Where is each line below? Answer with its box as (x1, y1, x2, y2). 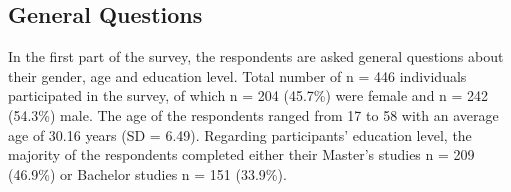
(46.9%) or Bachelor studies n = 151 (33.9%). (8, 163, 287, 184)
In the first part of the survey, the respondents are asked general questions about (8, 46, 504, 67)
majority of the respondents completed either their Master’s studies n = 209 (8, 144, 475, 165)
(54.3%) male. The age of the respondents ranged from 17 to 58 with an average (8, 104, 499, 125)
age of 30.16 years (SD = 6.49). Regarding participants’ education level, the (8, 124, 472, 145)
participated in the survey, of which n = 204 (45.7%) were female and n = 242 (8, 85, 489, 106)
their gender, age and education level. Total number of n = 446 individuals (8, 65, 467, 86)
